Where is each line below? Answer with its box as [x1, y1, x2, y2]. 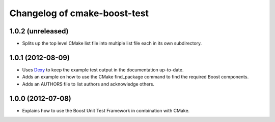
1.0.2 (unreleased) [9, 27, 69, 35]
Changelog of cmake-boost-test [9, 8, 149, 19]
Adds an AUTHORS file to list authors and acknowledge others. [22, 81, 155, 87]
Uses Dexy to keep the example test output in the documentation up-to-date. [22, 66, 184, 73]
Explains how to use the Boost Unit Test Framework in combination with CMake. [22, 107, 190, 113]
